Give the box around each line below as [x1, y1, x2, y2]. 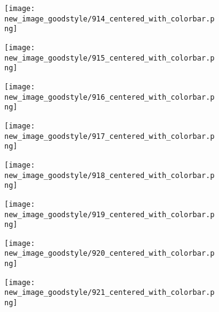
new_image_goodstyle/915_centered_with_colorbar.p [4, 53, 215, 62]
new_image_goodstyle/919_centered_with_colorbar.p [4, 210, 215, 219]
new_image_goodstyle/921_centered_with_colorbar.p [4, 288, 215, 297]
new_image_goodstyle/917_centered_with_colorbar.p [4, 132, 215, 141]
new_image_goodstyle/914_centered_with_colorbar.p [4, 14, 215, 23]
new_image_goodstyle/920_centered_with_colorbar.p [4, 249, 215, 258]
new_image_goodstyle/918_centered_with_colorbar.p [4, 171, 215, 180]
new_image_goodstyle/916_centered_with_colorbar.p [4, 92, 215, 102]
